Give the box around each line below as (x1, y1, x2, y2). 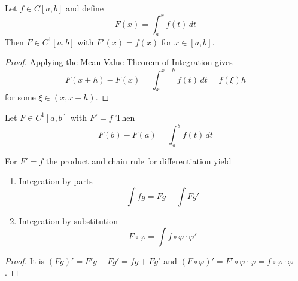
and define (66, 2, 104, 14)
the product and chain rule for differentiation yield (45, 154, 232, 167)
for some (5, 91, 36, 103)
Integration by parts (19, 175, 93, 187)
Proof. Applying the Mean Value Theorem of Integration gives (5, 56, 233, 68)
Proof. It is (5, 254, 45, 267)
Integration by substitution (19, 215, 118, 227)
